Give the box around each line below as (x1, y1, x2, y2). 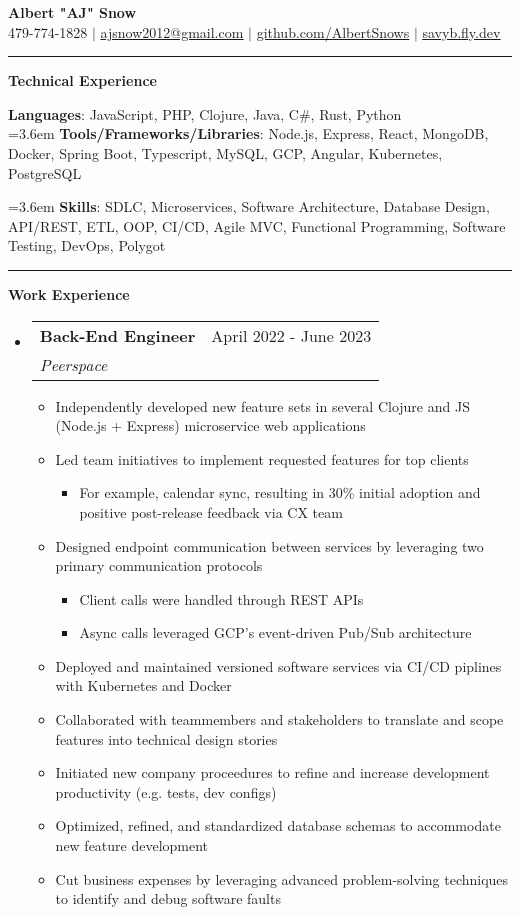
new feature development (55, 835, 209, 856)
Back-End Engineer (39, 323, 196, 347)
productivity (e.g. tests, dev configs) (55, 781, 277, 802)
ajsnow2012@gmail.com (100, 21, 244, 42)
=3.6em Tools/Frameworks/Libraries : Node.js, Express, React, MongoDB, (8, 123, 489, 144)
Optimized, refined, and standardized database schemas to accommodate (55, 815, 501, 836)
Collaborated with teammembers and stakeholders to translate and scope (55, 709, 504, 730)
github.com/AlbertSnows (256, 21, 410, 42)
